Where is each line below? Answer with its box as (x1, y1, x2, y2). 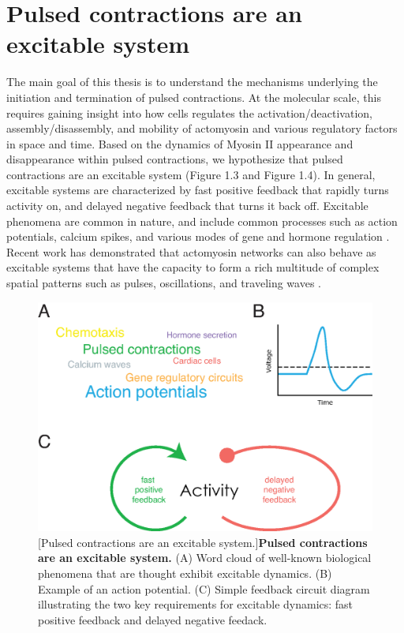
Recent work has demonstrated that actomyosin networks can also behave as (6, 243, 376, 260)
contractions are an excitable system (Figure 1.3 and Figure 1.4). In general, (6, 166, 376, 182)
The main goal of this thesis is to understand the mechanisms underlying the (6, 73, 378, 90)
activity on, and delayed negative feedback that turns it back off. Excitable (6, 197, 368, 214)
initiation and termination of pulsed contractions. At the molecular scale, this (6, 88, 381, 105)
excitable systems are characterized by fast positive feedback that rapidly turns (6, 182, 389, 198)
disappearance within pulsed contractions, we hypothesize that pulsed (6, 151, 343, 167)
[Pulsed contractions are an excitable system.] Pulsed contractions (38, 534, 368, 550)
